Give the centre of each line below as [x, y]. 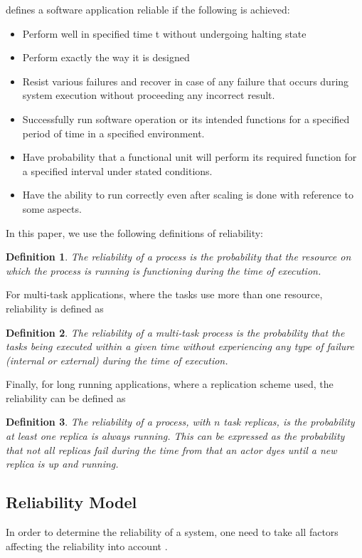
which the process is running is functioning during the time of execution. [164, 270]
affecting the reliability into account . [87, 546]
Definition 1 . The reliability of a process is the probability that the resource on [179, 257]
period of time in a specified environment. [113, 133]
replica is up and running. [62, 464]
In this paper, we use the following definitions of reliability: [135, 232]
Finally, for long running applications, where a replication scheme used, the [170, 384]
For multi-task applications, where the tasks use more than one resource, [164, 294]
